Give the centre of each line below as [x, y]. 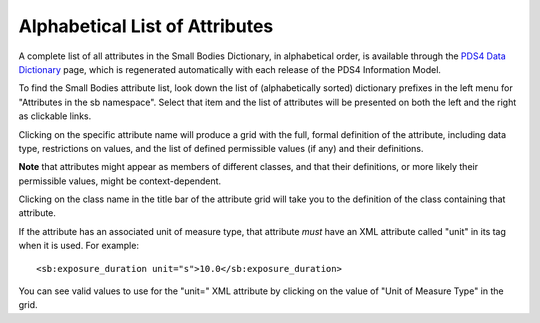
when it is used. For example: [79, 246]
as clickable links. [55, 116]
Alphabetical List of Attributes [146, 26]
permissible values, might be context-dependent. [120, 181]
